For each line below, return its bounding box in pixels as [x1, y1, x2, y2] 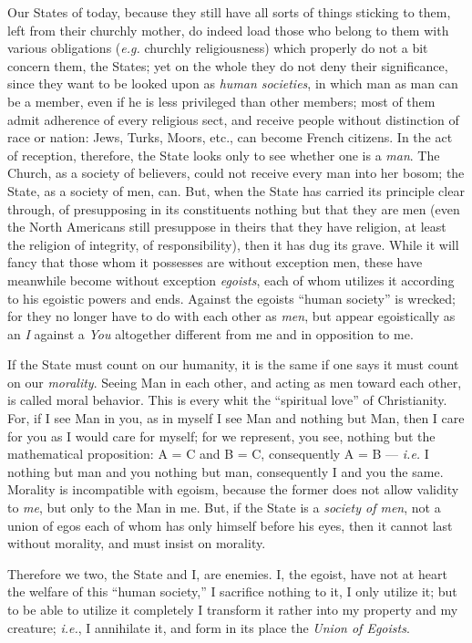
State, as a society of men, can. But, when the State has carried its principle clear [7, 181, 465, 200]
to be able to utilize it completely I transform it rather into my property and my [7, 600, 458, 618]
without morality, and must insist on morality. [7, 534, 266, 553]
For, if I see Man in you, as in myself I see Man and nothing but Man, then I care [7, 409, 465, 428]
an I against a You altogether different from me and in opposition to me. [7, 324, 414, 343]
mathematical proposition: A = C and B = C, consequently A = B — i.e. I [7, 444, 429, 463]
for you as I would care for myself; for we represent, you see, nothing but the [7, 426, 436, 445]
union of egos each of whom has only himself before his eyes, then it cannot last [7, 515, 453, 534]
